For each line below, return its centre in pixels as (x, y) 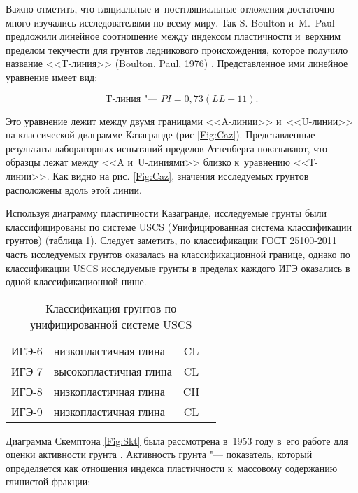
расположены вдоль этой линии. (74, 189)
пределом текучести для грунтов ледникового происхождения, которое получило (177, 49)
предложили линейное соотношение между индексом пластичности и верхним (173, 36)
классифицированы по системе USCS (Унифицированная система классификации (179, 226)
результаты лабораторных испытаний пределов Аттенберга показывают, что (167, 148)
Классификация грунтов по (111, 308)
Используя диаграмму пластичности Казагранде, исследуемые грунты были (166, 213)
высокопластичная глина (113, 371)
